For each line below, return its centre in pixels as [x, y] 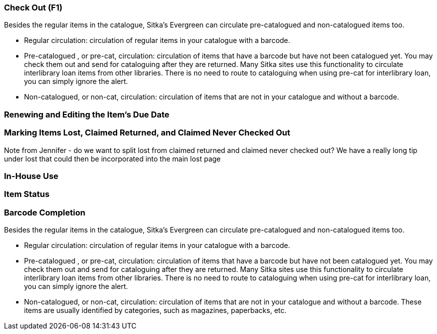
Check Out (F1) [33, 7]
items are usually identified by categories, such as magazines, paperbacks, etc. [155, 310]
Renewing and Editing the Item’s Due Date [87, 114]
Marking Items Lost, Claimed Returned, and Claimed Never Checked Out [147, 133]
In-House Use [31, 176]
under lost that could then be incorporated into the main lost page [112, 158]
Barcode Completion [45, 212]
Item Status [27, 194]
